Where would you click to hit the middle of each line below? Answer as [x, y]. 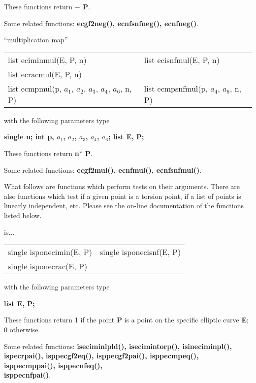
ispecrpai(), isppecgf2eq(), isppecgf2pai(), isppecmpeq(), [101, 356]
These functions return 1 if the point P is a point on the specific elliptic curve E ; [126, 320]
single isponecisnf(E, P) [140, 252]
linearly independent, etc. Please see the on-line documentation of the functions [124, 206]
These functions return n [42, 153]
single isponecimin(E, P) [50, 252]
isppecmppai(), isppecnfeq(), [53, 365]
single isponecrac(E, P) [48, 266]
